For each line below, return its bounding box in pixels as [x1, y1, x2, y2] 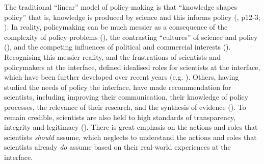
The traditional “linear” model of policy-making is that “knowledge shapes [4, 2, 237, 12]
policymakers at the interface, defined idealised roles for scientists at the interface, [4, 61, 260, 72]
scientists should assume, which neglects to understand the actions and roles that [4, 131, 257, 142]
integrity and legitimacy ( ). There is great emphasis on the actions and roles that [4, 122, 258, 132]
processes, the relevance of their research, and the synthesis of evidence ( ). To [4, 101, 246, 112]
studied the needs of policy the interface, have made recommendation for [4, 81, 231, 92]
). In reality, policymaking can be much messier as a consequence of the [4, 21, 228, 32]
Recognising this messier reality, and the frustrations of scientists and [4, 51, 221, 62]
